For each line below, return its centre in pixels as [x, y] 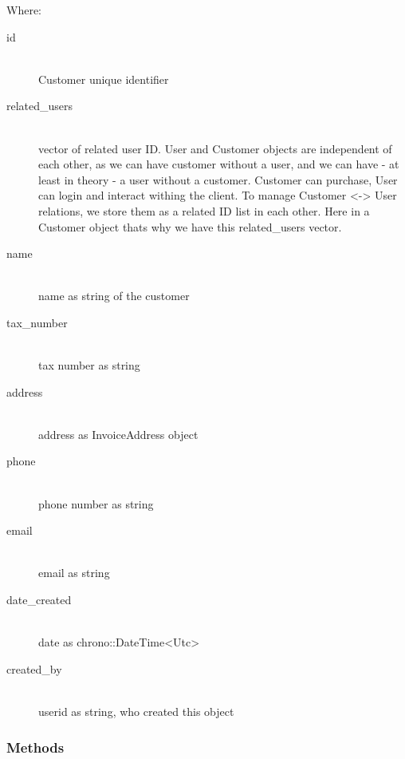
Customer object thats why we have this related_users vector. [190, 226]
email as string [74, 573]
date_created [39, 600]
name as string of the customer [114, 296]
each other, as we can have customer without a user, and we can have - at [219, 164]
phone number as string [96, 503]
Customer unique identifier [104, 79]
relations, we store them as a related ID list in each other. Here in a [204, 210]
